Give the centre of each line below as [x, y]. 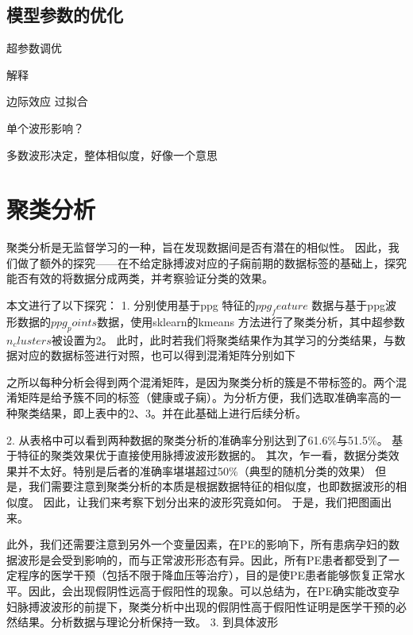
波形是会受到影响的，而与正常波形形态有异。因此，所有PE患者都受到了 [203, 559]
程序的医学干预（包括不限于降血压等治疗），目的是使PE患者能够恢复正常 [206, 575]
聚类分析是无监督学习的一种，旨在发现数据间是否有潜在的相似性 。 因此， [197, 247]
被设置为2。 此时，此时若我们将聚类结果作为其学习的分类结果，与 [223, 339]
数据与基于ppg [348, 305]
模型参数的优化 [65, 15]
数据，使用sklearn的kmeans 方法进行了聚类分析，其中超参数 [251, 321]
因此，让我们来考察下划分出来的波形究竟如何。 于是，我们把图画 [212, 502]
